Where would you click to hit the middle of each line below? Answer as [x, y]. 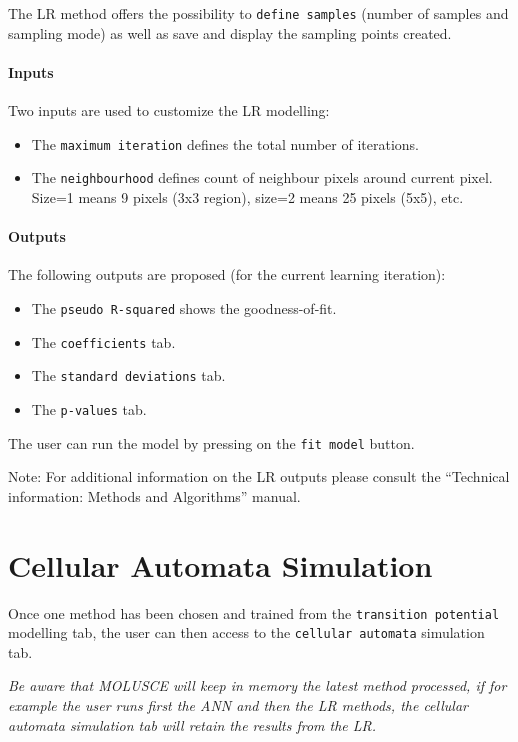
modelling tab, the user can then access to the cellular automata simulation [246, 632]
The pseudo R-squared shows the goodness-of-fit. [184, 307]
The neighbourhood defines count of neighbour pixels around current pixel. [262, 177]
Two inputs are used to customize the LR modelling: [169, 110]
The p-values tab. [89, 408]
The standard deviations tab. [128, 375]
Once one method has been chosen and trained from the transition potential [254, 612]
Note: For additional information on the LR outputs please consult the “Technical [259, 476]
